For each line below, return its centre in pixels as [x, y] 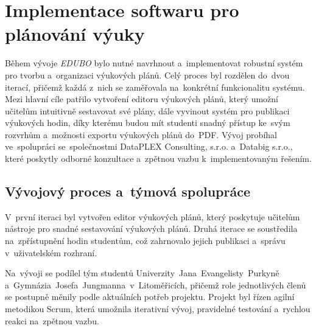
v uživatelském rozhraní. [51, 252]
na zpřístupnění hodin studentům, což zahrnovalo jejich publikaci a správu [145, 241]
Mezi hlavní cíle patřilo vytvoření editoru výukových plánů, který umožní [142, 99]
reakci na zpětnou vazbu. [52, 320]
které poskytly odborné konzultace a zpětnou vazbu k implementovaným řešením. [158, 159]
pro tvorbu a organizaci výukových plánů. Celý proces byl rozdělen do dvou [147, 75]
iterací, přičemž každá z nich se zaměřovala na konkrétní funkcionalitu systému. [155, 87]
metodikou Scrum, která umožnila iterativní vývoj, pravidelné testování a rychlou [158, 309]
